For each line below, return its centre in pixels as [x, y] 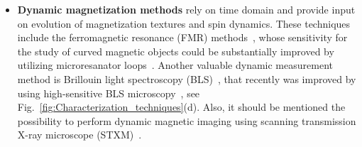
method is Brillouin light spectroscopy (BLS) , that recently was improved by [187, 78]
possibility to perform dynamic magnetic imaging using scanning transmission [187, 120]
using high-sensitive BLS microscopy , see [109, 93]
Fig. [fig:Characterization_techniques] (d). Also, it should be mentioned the [181, 107]
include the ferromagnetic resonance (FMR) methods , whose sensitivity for [182, 37]
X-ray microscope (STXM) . [79, 135]
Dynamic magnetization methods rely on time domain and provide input [186, 9]
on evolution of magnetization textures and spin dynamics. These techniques [184, 23]
